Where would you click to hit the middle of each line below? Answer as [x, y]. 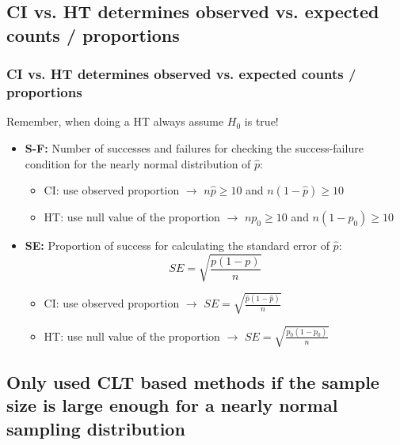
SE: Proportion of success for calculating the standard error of [177, 245]
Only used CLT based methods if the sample [193, 381]
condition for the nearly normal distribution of [138, 163]
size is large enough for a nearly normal [172, 405]
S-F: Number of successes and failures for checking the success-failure [194, 147]
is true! [261, 121]
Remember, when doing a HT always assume [115, 121]
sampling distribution [96, 428]
